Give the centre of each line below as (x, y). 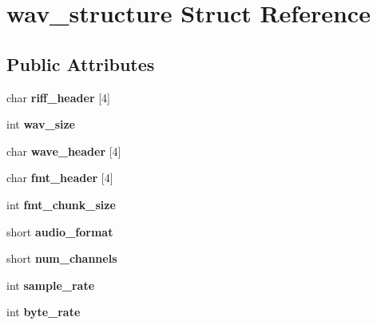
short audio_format (60, 231)
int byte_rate (44, 312)
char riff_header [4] (58, 97)
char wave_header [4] (64, 151)
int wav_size (41, 124)
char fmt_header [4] (60, 178)
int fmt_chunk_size (61, 204)
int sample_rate (51, 285)
